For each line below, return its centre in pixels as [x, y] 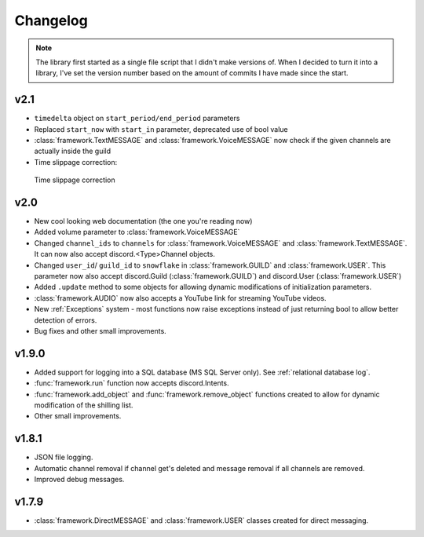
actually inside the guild [73, 151]
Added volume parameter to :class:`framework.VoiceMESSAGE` [137, 232]
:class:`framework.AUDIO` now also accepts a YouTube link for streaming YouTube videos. [180, 298]
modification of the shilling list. [84, 405]
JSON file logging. [64, 457]
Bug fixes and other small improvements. [100, 331]
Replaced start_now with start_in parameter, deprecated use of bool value [161, 129]
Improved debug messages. [79, 480]
